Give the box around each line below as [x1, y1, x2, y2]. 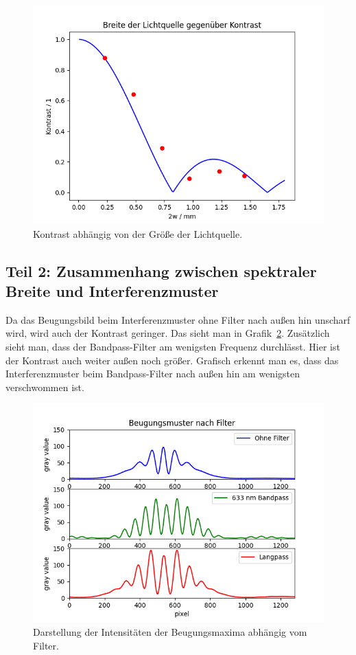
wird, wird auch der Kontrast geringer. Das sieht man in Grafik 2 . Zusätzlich [5, 326, 330, 340]
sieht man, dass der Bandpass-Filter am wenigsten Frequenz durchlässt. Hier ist [5, 339, 340, 353]
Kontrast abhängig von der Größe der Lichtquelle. [33, 226, 243, 241]
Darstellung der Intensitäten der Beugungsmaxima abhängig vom [33, 624, 307, 639]
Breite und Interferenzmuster [5, 280, 219, 301]
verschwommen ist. [5, 379, 84, 394]
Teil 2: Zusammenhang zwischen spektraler [5, 260, 317, 281]
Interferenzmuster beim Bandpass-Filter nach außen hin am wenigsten [5, 366, 300, 381]
